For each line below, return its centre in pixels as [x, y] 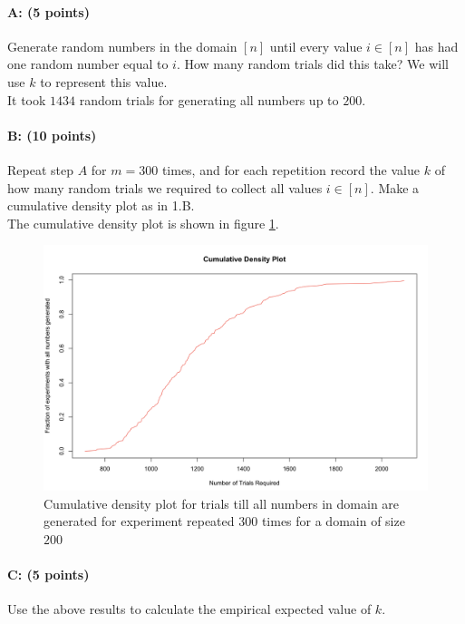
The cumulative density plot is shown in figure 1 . [143, 223]
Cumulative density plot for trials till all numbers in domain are [222, 503]
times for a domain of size [333, 521]
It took [27, 99]
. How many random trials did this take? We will [312, 64]
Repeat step [40, 169]
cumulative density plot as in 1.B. [101, 205]
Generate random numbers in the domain [122, 46]
